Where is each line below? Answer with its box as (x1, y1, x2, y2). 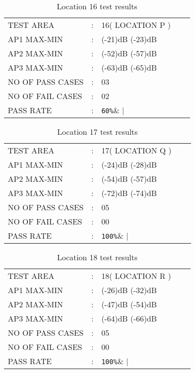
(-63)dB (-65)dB (101, 62, 157, 73)
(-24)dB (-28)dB (101, 159, 157, 170)
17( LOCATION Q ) (101, 145, 172, 156)
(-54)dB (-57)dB (101, 173, 157, 184)
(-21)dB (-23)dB (101, 33, 157, 45)
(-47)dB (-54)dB (101, 298, 157, 310)
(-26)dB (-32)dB (101, 284, 157, 296)
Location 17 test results (57, 126, 138, 137)
